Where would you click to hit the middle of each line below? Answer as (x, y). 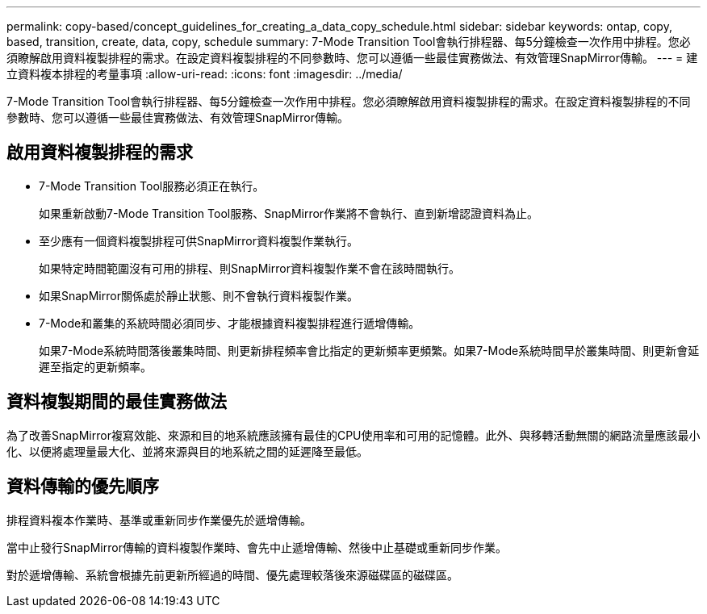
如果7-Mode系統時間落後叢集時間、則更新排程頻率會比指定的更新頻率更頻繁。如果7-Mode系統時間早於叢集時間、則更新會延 (369, 350)
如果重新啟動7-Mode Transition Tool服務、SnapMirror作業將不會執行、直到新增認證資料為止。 (289, 213)
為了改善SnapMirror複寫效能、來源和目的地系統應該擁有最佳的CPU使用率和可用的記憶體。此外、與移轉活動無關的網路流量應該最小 (353, 435)
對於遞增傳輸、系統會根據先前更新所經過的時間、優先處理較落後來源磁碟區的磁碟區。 (232, 574)
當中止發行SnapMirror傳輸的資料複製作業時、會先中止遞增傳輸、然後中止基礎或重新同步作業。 (257, 547)
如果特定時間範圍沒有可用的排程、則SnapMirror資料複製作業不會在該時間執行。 (249, 268)
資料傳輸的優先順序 (83, 487)
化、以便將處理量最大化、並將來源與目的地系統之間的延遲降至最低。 (187, 451)
